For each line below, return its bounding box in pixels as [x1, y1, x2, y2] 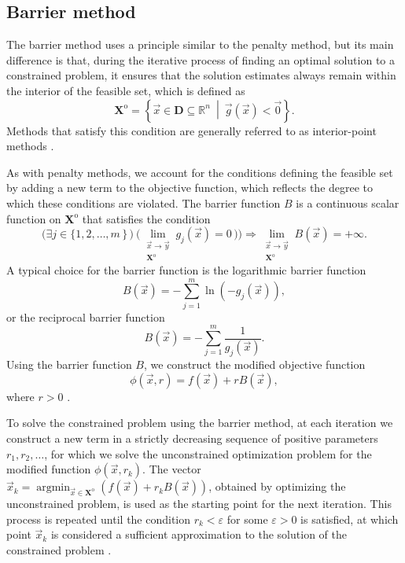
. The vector [142, 461, 201, 477]
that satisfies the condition [82, 210, 211, 226]
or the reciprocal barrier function [6, 308, 165, 325]
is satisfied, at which [300, 510, 399, 527]
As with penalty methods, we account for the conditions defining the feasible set [6, 164, 393, 180]
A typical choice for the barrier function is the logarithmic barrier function [6, 261, 366, 278]
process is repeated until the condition [6, 510, 191, 527]
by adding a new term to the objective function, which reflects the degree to [6, 179, 374, 196]
